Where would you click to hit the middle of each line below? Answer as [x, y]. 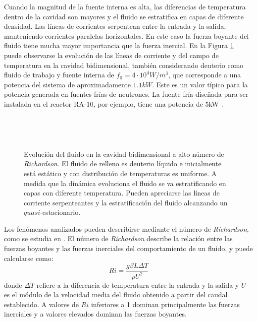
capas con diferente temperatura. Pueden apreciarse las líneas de [122, 193]
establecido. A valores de [42, 304]
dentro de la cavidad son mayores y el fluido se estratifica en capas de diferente [124, 16]
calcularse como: [29, 258]
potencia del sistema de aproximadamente [68, 84]
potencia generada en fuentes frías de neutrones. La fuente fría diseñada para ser [126, 94]
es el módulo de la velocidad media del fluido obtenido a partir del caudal [116, 294]
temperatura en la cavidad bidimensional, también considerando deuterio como [124, 65]
